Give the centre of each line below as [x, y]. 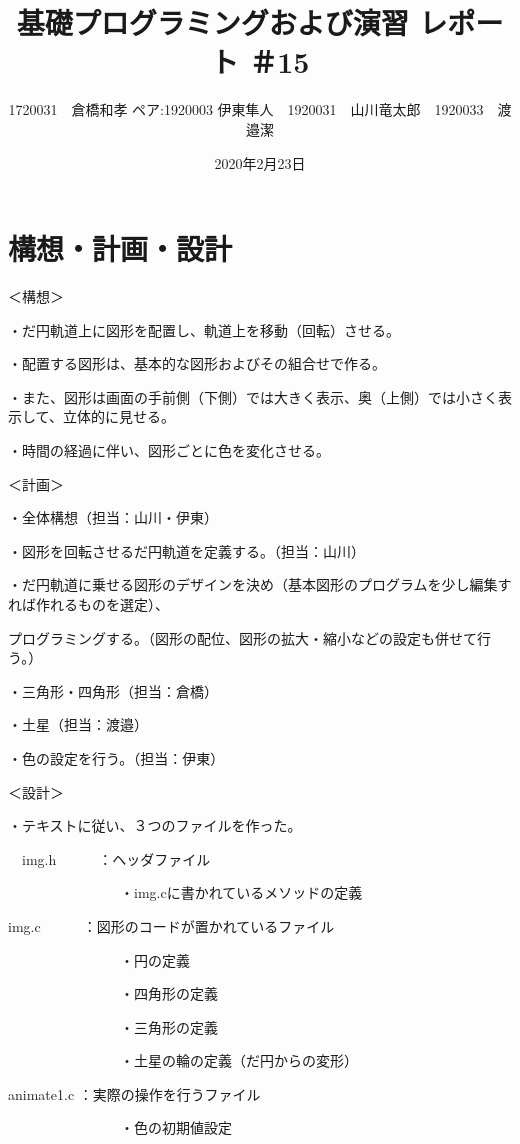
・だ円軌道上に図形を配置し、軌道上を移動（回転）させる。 [204, 329]
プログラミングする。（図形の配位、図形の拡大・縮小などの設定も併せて [242, 637]
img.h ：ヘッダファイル [116, 858]
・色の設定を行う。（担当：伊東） [116, 757]
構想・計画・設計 [120, 248]
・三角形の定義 [168, 1026]
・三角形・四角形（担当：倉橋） [113, 690]
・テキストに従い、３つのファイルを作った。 [155, 825]
